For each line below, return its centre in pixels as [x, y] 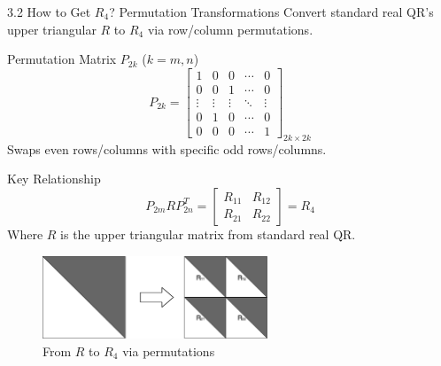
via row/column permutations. [230, 29]
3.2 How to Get [49, 12]
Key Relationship [54, 179]
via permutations [169, 351]
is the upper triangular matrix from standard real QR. [208, 234]
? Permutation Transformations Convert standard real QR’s [271, 12]
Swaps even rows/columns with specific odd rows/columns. [167, 148]
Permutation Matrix [62, 59]
